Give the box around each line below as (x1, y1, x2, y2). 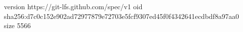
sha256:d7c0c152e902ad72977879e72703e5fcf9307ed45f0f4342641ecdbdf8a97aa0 (4, 11, 239, 21)
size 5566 (4, 20, 31, 31)
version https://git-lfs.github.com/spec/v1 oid (4, 1, 143, 11)
